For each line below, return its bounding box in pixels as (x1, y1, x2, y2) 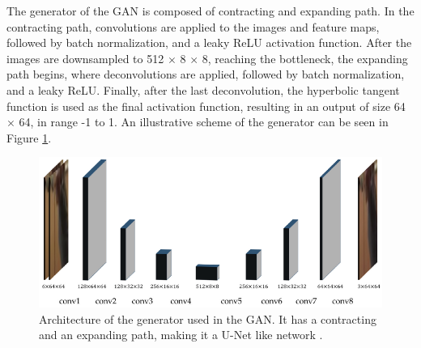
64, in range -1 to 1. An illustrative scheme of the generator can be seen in (19, 113, 389, 130)
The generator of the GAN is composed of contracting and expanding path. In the (6, 2, 415, 19)
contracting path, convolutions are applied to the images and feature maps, (6, 18, 380, 35)
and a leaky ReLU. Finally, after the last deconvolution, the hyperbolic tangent (6, 81, 400, 98)
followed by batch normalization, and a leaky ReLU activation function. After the (6, 34, 412, 51)
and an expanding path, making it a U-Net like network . (39, 326, 323, 343)
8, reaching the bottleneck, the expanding (202, 49, 408, 66)
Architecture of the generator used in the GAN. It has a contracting (39, 310, 376, 327)
